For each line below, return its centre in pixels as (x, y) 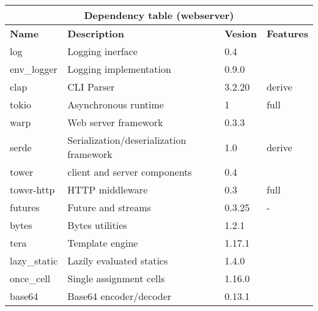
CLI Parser (91, 87)
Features (287, 33)
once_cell (30, 278)
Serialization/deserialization (127, 140)
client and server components (130, 172)
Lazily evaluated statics (118, 260)
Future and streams (109, 207)
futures (25, 207)
